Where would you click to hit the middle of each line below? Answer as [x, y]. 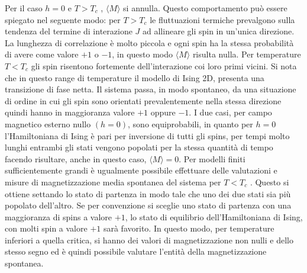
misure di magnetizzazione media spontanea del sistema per [113, 182]
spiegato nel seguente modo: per [63, 19]
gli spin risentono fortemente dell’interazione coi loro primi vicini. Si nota [164, 65]
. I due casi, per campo [230, 112]
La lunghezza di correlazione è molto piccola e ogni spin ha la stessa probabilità [149, 42]
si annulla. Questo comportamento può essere [205, 8]
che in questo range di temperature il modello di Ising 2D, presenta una [135, 77]
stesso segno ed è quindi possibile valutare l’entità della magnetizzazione [136, 251]
